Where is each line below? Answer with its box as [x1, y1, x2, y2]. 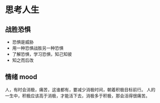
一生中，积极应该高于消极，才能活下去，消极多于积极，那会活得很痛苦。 [5, 93, 150, 99]
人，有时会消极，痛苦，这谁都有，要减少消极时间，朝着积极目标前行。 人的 [5, 86, 156, 92]
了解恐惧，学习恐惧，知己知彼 [12, 51, 72, 57]
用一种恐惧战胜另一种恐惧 [12, 45, 64, 51]
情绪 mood [5, 73, 37, 81]
